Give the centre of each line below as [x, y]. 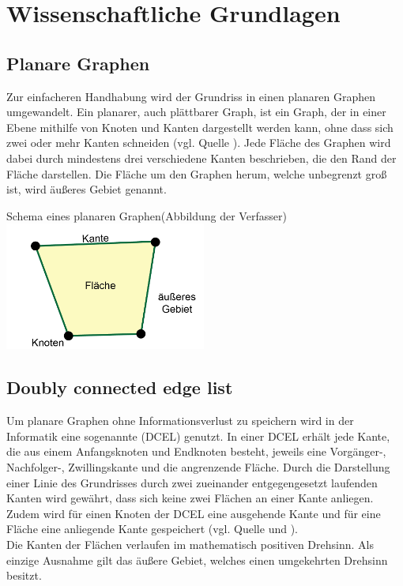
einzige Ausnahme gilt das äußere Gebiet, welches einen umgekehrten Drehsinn [197, 560]
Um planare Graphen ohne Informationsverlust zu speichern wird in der [180, 421]
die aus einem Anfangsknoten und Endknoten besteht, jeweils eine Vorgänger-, [196, 451]
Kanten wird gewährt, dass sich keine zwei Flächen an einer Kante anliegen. [190, 498]
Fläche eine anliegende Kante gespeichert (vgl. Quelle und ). [152, 529]
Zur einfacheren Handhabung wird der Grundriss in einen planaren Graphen [191, 96]
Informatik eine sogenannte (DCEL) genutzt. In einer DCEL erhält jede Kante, [198, 436]
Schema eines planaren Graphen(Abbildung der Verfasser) [147, 215]
